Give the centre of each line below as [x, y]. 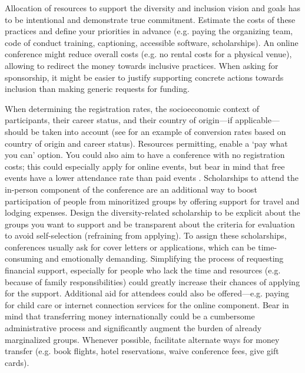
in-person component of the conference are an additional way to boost [131, 189]
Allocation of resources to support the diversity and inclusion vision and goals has [153, 8]
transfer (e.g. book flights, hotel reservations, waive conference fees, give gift [142, 351]
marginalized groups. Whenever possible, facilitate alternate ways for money [142, 339]
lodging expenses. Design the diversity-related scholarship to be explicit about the [152, 212]
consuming [24, 258]
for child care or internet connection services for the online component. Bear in [147, 304]
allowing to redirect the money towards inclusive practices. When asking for [142, 65]
